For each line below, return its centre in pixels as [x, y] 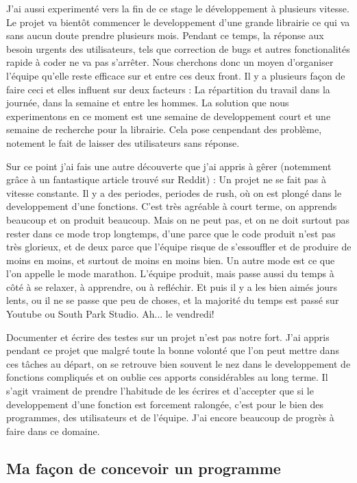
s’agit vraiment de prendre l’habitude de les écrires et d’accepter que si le [160, 391]
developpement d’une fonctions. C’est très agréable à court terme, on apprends [172, 206]
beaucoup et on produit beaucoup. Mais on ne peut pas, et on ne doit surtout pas [178, 219]
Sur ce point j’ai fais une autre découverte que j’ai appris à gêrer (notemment [169, 166]
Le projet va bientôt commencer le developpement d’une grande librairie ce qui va [178, 22]
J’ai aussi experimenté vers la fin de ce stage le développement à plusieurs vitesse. [178, 8]
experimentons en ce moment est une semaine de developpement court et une [169, 116]
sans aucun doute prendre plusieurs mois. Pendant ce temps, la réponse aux [165, 35]
